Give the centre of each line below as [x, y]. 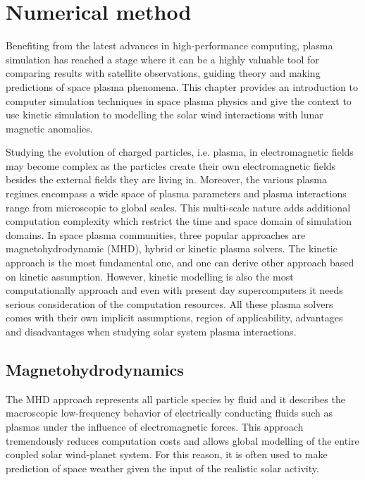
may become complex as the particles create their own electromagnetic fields [171, 165]
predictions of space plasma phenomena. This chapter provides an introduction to [182, 86]
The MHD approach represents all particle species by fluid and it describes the [175, 399]
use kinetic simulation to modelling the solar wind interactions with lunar [165, 115]
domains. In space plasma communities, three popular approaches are [156, 234]
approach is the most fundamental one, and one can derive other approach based [180, 263]
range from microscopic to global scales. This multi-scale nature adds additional [178, 207]
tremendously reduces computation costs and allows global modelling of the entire [182, 440]
